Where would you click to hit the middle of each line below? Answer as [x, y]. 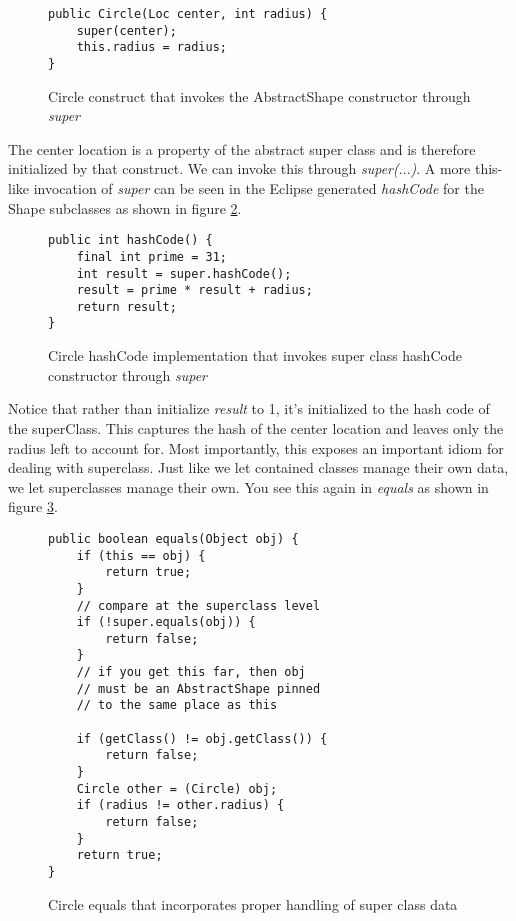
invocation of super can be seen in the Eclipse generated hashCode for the [258, 188]
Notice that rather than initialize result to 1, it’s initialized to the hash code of [249, 408]
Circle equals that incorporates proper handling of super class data [253, 903]
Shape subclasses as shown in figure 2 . [125, 207]
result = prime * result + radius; [194, 290]
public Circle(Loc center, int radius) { [188, 14]
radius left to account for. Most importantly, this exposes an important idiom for [256, 447]
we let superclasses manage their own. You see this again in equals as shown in [248, 486]
